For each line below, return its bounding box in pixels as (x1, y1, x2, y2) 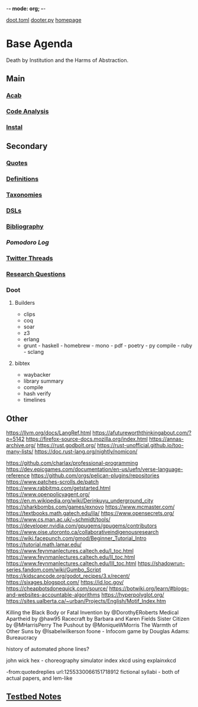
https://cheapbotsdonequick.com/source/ (6, 585, 108, 592)
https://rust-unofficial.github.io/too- (97, 441, 184, 448)
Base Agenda (6, 37, 73, 51)
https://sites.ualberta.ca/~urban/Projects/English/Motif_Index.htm (6, 597, 167, 604)
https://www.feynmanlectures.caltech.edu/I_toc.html (6, 547, 134, 554)
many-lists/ (6, 448, 34, 455)
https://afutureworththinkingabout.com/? (92, 429, 192, 436)
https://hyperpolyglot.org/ (101, 591, 164, 598)
